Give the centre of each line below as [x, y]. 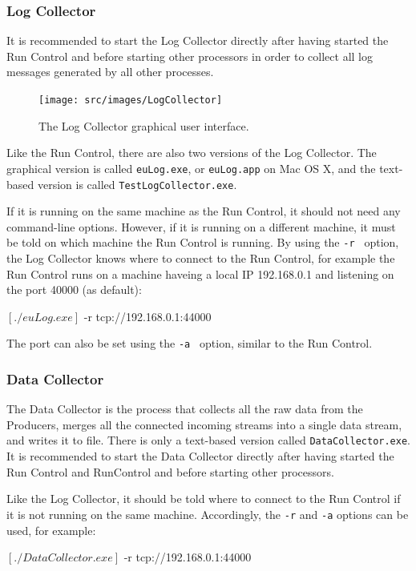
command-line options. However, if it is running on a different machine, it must [201, 226]
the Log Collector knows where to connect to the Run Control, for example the [201, 258]
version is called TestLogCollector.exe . [137, 184]
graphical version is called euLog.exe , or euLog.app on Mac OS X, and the [191, 168]
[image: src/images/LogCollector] [131, 100]
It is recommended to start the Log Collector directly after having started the [198, 40]
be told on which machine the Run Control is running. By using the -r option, [203, 242]
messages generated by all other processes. [110, 72]
